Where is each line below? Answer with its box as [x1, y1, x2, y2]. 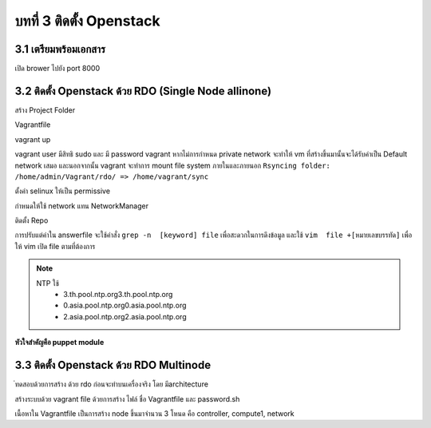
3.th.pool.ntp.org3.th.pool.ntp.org [63, 290, 173, 299]
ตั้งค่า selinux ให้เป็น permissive [14, 186, 111, 196]
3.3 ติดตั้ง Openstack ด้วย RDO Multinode [14, 359, 212, 372]
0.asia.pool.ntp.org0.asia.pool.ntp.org [63, 300, 187, 311]
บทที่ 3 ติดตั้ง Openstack [14, 12, 161, 30]
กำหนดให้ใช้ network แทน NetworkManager [14, 200, 149, 211]
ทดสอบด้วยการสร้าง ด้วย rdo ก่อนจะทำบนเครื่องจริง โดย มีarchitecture [14, 379, 209, 389]
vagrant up [14, 134, 51, 144]
